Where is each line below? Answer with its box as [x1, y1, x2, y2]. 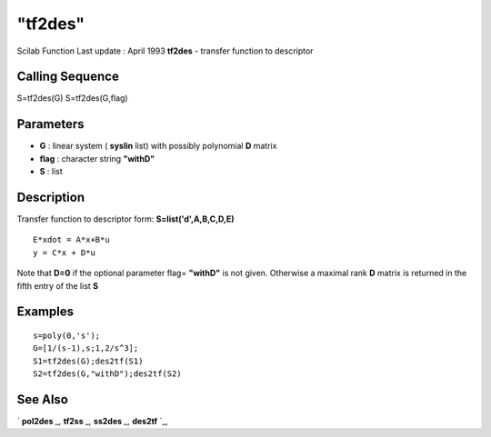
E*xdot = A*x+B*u [33, 234, 110, 245]
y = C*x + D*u [33, 247, 95, 258]
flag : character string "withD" [39, 153, 155, 164]
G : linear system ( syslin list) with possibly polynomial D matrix [39, 141, 277, 152]
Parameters [16, 116, 85, 132]
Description [16, 189, 85, 204]
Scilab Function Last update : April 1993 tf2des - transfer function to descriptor [16, 45, 314, 56]
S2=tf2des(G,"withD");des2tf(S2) [33, 369, 182, 379]
